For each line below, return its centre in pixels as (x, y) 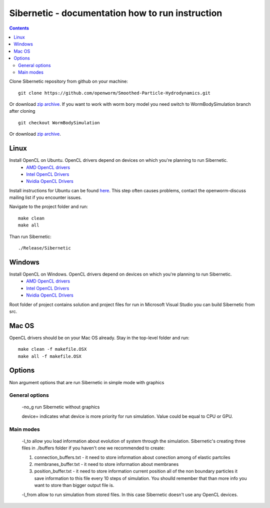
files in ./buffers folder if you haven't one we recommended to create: (93, 448)
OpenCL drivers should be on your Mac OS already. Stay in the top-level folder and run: (99, 338)
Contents (19, 28)
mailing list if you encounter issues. (45, 197)
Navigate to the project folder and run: (49, 207)
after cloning (22, 111)
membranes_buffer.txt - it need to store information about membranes (106, 464)
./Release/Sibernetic (44, 248)
